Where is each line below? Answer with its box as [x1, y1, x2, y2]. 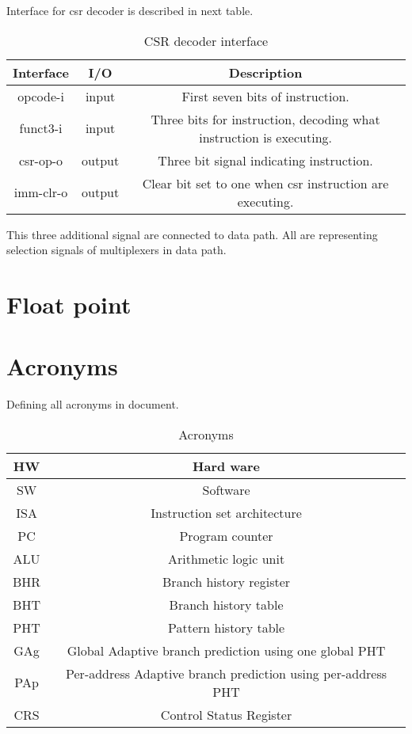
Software [202, 480, 250, 499]
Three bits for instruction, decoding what [151, 109, 380, 128]
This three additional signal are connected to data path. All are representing [6, 226, 378, 242]
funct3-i [19, 119, 63, 138]
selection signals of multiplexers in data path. [6, 241, 227, 258]
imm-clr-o [13, 183, 68, 202]
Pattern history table [168, 618, 285, 637]
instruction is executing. [199, 127, 332, 146]
